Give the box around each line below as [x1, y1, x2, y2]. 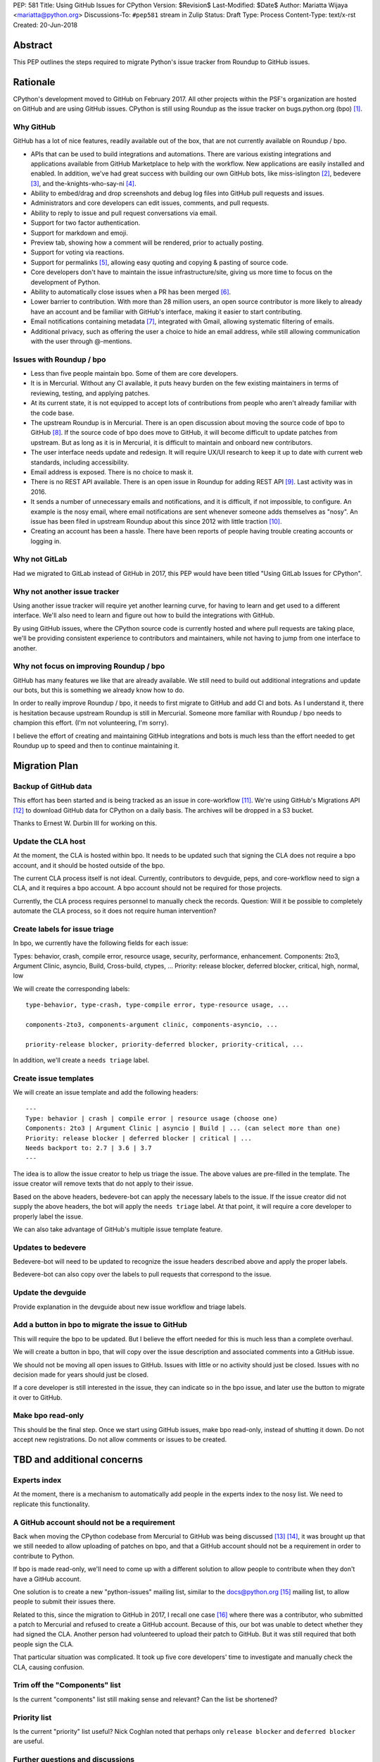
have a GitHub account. [13, 1575, 82, 1583]
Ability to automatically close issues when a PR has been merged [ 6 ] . [30, 288, 232, 296]
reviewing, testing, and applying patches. [30, 388, 151, 398]
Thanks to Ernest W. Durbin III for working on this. [13, 818, 158, 827]
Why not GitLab [13, 554, 68, 564]
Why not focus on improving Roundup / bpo [13, 661, 165, 671]
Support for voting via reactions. [30, 248, 125, 257]
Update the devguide [13, 1288, 87, 1298]
